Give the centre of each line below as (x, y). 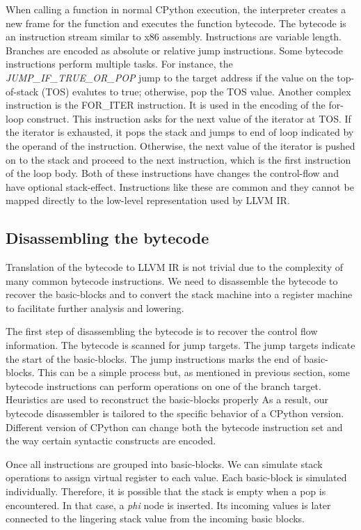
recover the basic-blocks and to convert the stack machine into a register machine (179, 294)
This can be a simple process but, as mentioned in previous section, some (194, 372)
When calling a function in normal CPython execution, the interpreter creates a (176, 9)
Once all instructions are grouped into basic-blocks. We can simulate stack (164, 463)
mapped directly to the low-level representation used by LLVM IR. (148, 200)
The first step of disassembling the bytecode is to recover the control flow (162, 331)
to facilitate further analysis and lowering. (95, 307)
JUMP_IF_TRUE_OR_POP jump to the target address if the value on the (170, 77)
